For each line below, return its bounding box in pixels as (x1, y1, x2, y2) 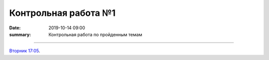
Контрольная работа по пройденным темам (48, 31, 142, 37)
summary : (9, 31, 31, 37)
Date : (9, 25, 21, 31)
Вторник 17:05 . (9, 48, 40, 54)
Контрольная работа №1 (9, 7, 116, 18)
